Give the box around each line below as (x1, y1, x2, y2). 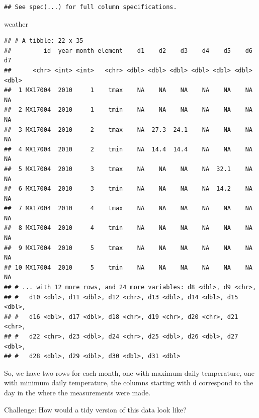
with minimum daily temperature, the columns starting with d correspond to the (4, 377, 253, 388)
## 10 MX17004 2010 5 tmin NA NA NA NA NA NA (4, 264, 252, 271)
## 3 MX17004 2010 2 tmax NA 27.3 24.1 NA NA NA (4, 126, 252, 133)
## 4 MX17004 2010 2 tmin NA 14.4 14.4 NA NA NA (4, 145, 252, 153)
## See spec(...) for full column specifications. (4, 4, 177, 11)
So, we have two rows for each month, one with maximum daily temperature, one (4, 367, 254, 378)
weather (4, 18, 28, 29)
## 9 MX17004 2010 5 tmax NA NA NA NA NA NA (4, 244, 252, 252)
